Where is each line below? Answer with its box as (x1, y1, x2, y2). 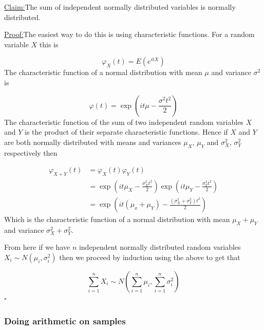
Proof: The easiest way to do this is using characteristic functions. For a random (4, 29, 255, 40)
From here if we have (4, 242, 70, 252)
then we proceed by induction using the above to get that (59, 252, 240, 263)
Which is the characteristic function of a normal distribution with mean (4, 214, 230, 225)
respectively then (4, 147, 58, 158)
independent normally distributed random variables (79, 242, 241, 252)
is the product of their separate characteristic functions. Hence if (25, 126, 228, 137)
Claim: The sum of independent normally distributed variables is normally (4, 2, 236, 12)
